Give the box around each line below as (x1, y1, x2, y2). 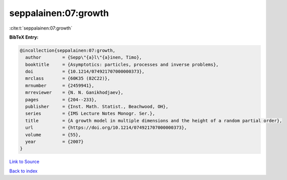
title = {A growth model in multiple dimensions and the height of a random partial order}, (25, 118, 282, 123)
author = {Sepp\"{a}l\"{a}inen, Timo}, (25, 55, 142, 60)
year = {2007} (25, 139, 84, 144)
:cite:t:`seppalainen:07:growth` (9, 25, 72, 31)
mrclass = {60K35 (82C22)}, (25, 76, 111, 81)
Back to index (9, 168, 38, 174)
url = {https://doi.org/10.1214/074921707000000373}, (25, 125, 187, 130)
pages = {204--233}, (25, 97, 98, 102)
